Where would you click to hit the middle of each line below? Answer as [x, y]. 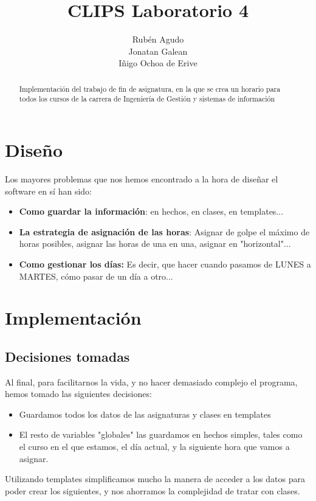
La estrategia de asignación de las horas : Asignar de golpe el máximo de [164, 231]
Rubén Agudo [158, 39]
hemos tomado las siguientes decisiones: [78, 394]
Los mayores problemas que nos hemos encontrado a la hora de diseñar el [142, 178]
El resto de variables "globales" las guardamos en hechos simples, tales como [161, 434]
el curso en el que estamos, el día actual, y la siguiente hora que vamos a [154, 447]
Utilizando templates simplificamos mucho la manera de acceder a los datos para [155, 479]
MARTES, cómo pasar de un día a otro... [96, 276]
